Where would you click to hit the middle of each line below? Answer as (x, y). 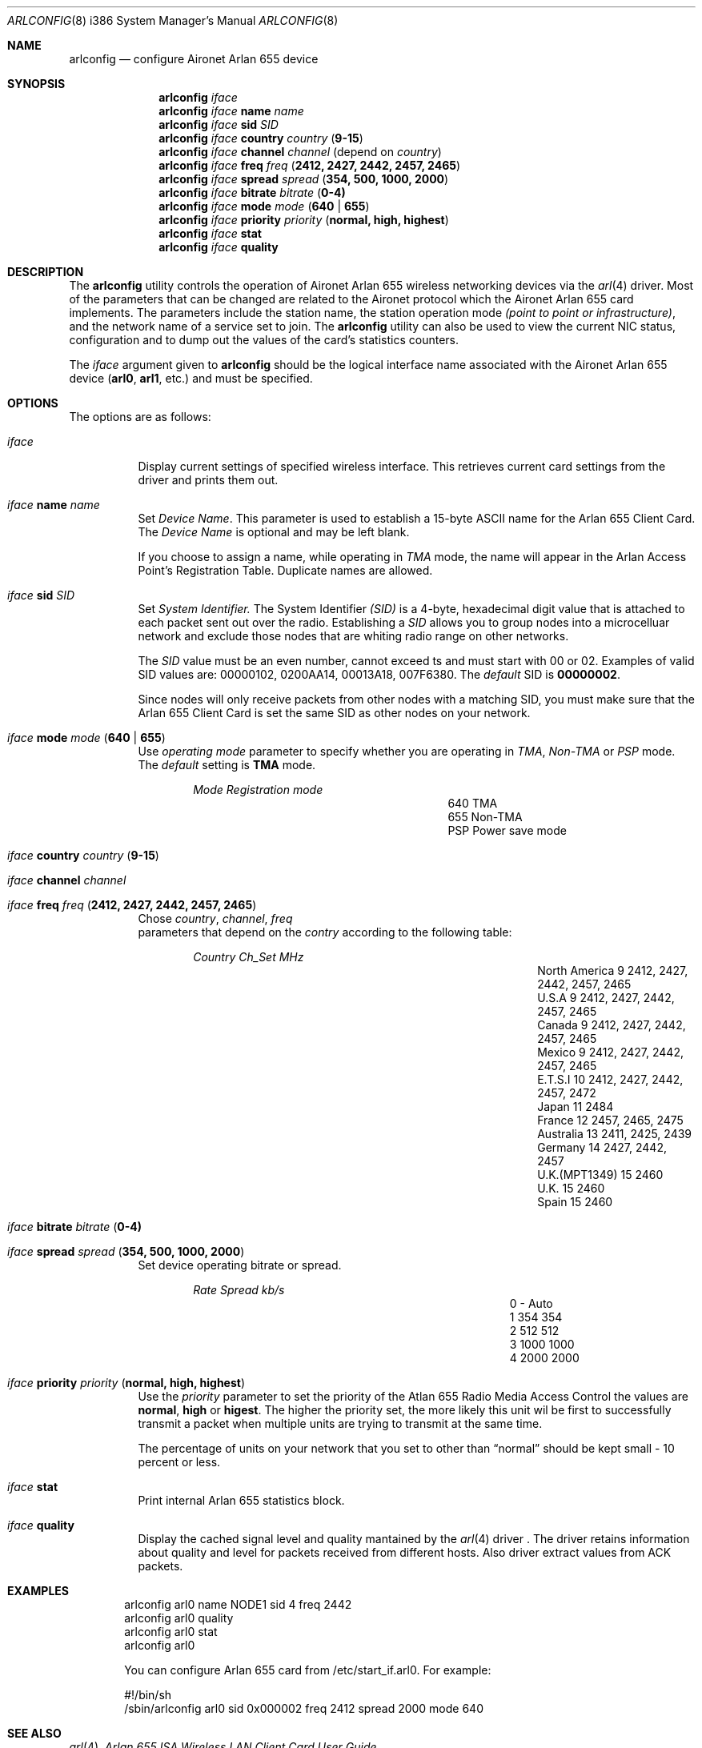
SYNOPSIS (36, 84)
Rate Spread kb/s (239, 1290)
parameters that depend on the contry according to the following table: (325, 932)
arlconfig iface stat (210, 233)
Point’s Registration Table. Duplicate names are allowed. (285, 570)
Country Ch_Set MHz (249, 957)
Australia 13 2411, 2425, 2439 (615, 1134)
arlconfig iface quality (219, 247)
